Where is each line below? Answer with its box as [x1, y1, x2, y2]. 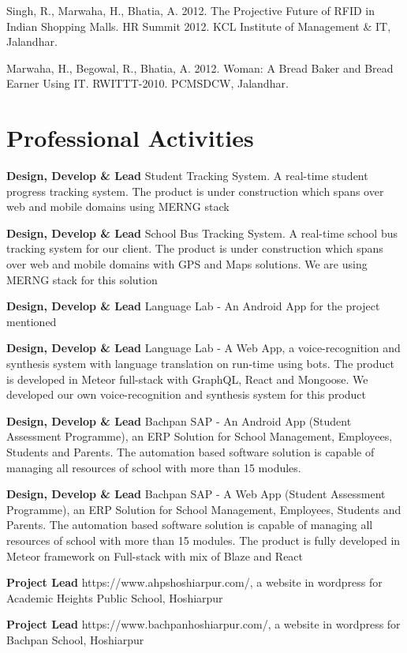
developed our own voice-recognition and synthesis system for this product [6, 386, 367, 403]
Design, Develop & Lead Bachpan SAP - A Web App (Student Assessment [6, 486, 386, 502]
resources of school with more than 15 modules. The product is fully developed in [6, 531, 401, 548]
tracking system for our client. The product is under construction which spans [6, 240, 383, 257]
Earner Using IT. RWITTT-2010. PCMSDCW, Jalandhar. [6, 75, 289, 92]
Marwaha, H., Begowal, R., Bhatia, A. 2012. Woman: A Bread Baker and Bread [6, 59, 394, 76]
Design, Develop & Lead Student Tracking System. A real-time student [6, 167, 368, 184]
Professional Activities [6, 122, 254, 154]
